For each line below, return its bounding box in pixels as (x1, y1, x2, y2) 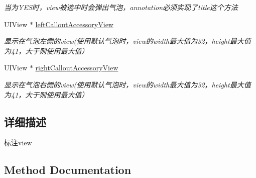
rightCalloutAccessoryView (35, 62, 118, 73)
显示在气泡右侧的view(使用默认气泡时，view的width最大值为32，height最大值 (4, 79, 251, 90)
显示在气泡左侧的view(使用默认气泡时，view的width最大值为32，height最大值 (4, 36, 251, 46)
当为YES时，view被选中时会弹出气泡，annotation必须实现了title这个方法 (4, 2, 238, 12)
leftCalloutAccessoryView (35, 19, 113, 29)
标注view (4, 137, 32, 148)
